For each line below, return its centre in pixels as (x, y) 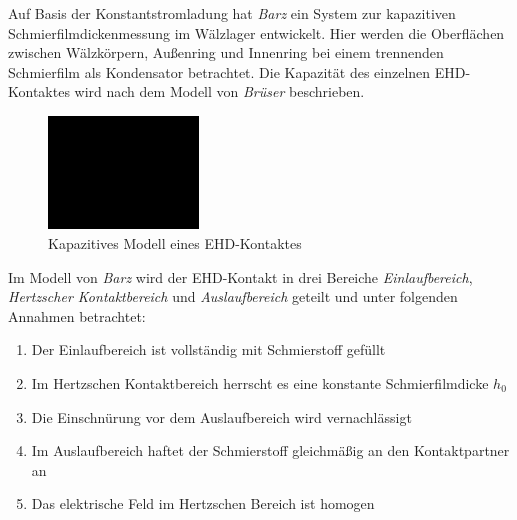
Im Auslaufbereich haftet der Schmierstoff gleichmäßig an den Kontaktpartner (270, 450)
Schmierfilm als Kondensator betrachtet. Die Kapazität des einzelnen (219, 71)
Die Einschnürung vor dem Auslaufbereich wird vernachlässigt (221, 416)
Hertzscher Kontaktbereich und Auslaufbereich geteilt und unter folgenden (233, 296)
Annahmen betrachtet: (77, 315)
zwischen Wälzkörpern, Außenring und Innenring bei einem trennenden (226, 52)
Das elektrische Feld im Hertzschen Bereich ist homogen (203, 503)
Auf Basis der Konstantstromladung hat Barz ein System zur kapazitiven (232, 13)
